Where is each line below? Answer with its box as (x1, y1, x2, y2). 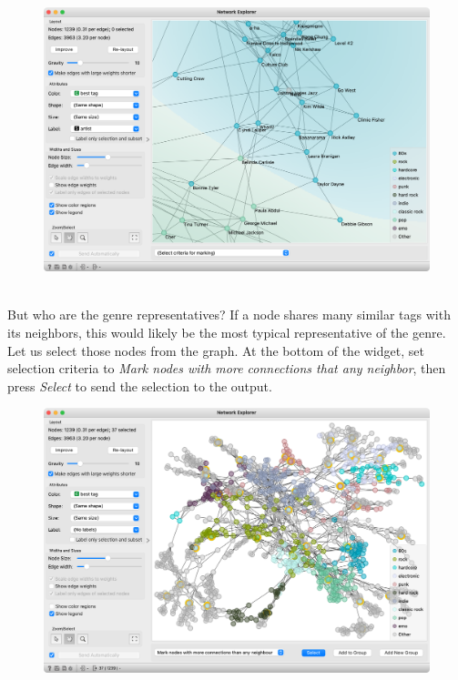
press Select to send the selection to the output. (7, 376, 272, 395)
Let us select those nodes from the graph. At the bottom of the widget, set (7, 340, 424, 360)
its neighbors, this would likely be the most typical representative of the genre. (7, 323, 446, 342)
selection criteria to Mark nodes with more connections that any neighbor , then (7, 359, 446, 378)
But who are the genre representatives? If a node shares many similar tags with (7, 305, 451, 324)
